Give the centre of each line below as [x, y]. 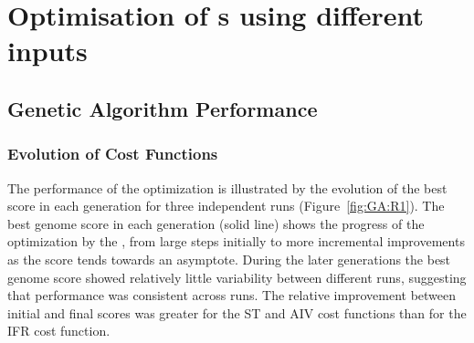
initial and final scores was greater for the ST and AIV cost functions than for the [237, 312]
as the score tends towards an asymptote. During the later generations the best [229, 259]
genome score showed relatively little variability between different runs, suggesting [237, 277]
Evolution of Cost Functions [113, 154]
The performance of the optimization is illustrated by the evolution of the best [227, 187]
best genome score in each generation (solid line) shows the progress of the [216, 223]
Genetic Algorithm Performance [163, 108]
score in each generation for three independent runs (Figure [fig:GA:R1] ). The [226, 206]
